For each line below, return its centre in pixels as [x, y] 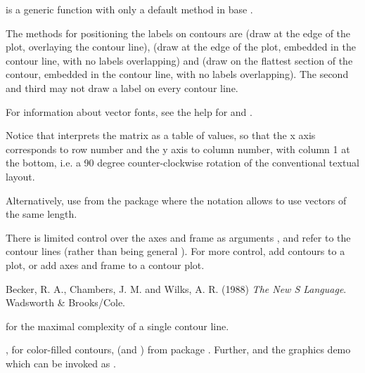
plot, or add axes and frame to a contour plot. [105, 264]
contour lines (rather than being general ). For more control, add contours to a [175, 251]
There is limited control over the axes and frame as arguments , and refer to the [178, 237]
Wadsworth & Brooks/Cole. [65, 302]
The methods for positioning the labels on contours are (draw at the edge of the [178, 33]
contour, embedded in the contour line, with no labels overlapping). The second [177, 74]
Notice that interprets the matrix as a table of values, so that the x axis [161, 135]
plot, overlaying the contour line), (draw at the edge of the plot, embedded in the [181, 47]
